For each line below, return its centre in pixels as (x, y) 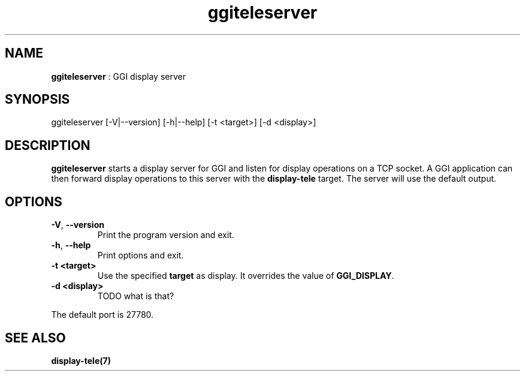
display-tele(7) (81, 360)
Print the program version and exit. (166, 235)
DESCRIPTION (48, 145)
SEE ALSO (35, 338)
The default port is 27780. (102, 315)
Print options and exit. (141, 255)
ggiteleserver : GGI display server (118, 76)
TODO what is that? (136, 296)
